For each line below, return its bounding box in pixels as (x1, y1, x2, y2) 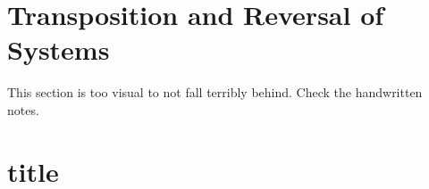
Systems (7, 31, 110, 68)
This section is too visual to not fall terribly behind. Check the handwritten (7, 83, 423, 102)
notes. (7, 100, 39, 119)
